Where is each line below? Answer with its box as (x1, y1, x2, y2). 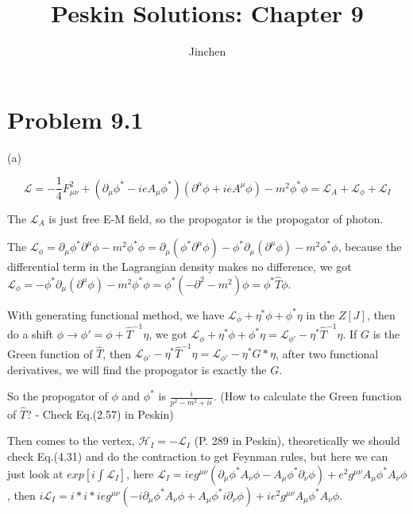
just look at (7, 465, 64, 481)
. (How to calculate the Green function (213, 388, 402, 404)
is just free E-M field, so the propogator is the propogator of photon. (48, 210, 384, 226)
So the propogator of (7, 388, 108, 404)
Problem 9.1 (7, 102, 144, 135)
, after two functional (276, 345, 379, 361)
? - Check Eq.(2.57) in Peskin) (26, 405, 174, 422)
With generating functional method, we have (7, 306, 225, 323)
